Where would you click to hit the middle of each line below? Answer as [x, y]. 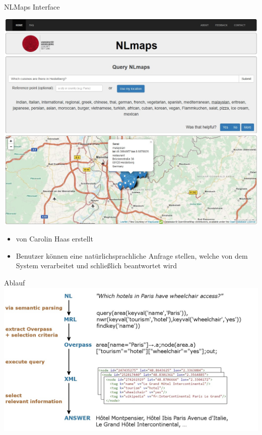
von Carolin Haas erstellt [54, 239]
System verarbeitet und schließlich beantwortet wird [96, 265]
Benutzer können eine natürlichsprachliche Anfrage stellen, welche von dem [132, 255]
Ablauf [15, 282]
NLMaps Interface [32, 7]
